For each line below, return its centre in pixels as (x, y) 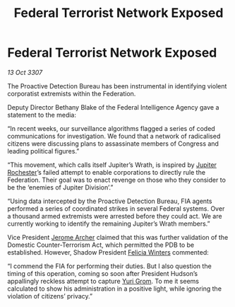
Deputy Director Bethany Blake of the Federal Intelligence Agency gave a (113, 107)
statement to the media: (42, 115)
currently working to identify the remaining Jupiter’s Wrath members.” (109, 224)
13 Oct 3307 (25, 72)
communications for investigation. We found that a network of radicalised (114, 136)
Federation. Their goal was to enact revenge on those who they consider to (116, 180)
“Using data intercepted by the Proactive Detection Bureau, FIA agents (110, 201)
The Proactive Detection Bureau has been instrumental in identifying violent (117, 86)
